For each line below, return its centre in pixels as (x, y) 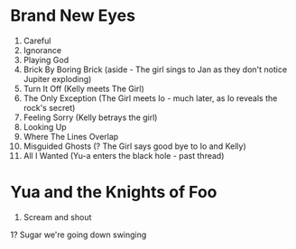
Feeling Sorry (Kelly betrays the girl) (90, 117)
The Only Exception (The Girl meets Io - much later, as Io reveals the (150, 98)
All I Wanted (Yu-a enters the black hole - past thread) (124, 155)
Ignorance (42, 50)
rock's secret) (49, 107)
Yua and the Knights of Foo (114, 193)
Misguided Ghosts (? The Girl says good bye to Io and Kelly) (134, 146)
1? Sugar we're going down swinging (79, 235)
